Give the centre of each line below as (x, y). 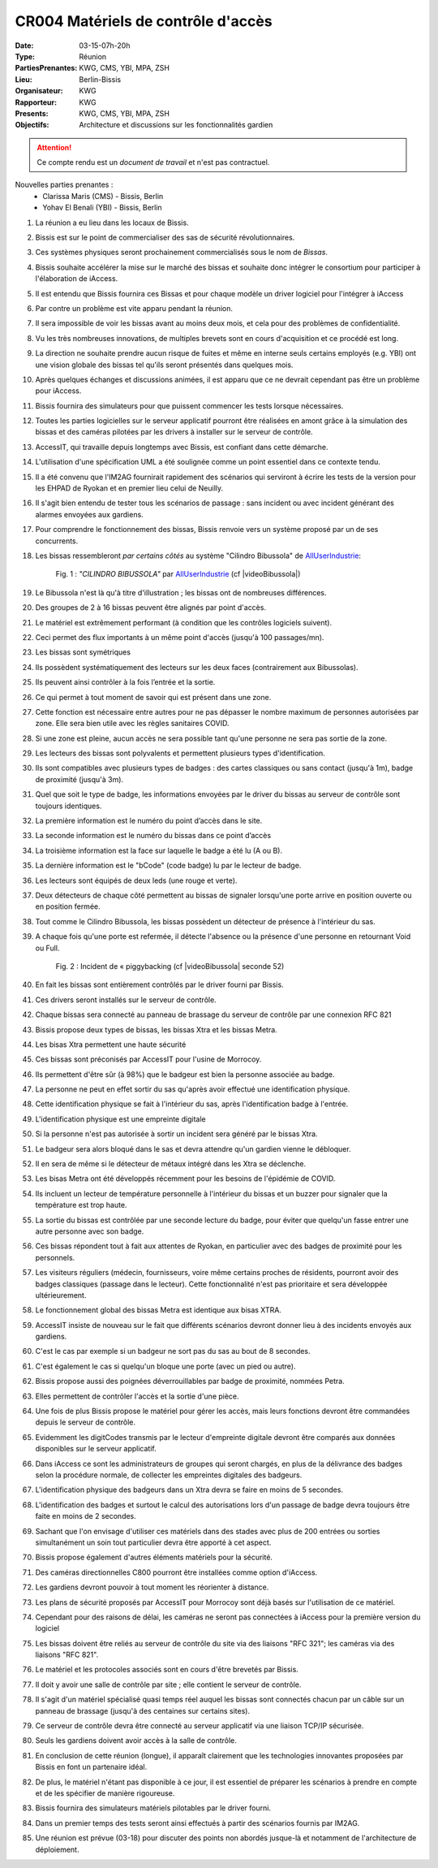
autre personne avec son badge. (90, 1231)
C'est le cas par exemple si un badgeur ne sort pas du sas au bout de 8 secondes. (173, 1351)
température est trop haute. (81, 1205)
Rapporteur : (36, 102)
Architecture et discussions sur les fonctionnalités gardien (176, 125)
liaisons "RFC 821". (67, 1655)
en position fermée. (68, 906)
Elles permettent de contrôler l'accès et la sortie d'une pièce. (137, 1396)
